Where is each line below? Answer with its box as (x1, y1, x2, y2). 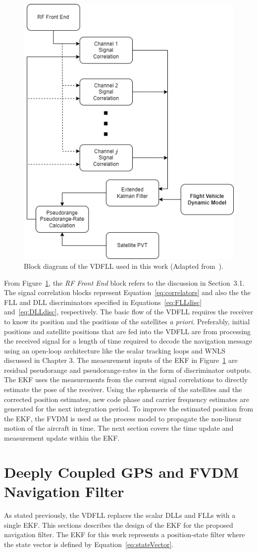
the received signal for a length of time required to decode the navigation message (4, 336, 253, 346)
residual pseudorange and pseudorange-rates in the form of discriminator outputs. (4, 364, 252, 375)
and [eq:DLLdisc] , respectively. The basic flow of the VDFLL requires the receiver (4, 306, 254, 317)
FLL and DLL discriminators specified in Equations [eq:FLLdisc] (4, 297, 202, 307)
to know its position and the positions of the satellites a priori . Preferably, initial (4, 316, 250, 326)
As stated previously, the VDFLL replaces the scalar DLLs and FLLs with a (4, 509, 236, 520)
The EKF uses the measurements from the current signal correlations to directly (4, 374, 248, 385)
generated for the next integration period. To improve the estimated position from (4, 403, 254, 414)
